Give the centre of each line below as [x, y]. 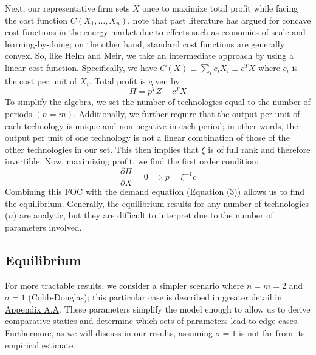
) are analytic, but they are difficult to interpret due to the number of [143, 215]
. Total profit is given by [134, 80]
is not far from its [272, 333]
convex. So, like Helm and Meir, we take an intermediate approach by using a [149, 56]
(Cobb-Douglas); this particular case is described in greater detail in [155, 297]
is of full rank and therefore [259, 149]
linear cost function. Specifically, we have [81, 67]
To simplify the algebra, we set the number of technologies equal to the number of [158, 102]
